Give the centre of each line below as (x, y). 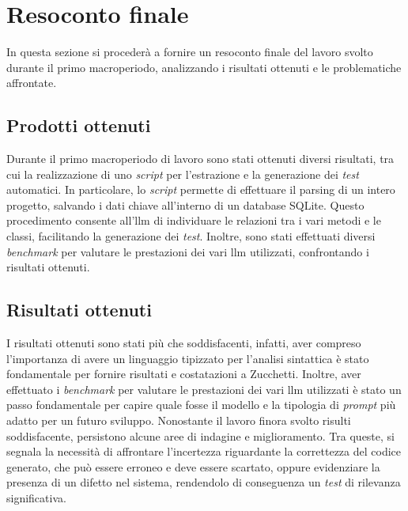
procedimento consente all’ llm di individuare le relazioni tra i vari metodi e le (194, 220)
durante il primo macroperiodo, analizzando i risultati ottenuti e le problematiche (204, 67)
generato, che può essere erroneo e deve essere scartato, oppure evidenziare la (193, 466)
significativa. (36, 498)
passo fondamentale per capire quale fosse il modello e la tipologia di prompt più (201, 405)
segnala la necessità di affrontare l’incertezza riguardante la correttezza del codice (204, 451)
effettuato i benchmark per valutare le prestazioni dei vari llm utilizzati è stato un (204, 389)
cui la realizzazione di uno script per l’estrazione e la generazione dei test (183, 174)
